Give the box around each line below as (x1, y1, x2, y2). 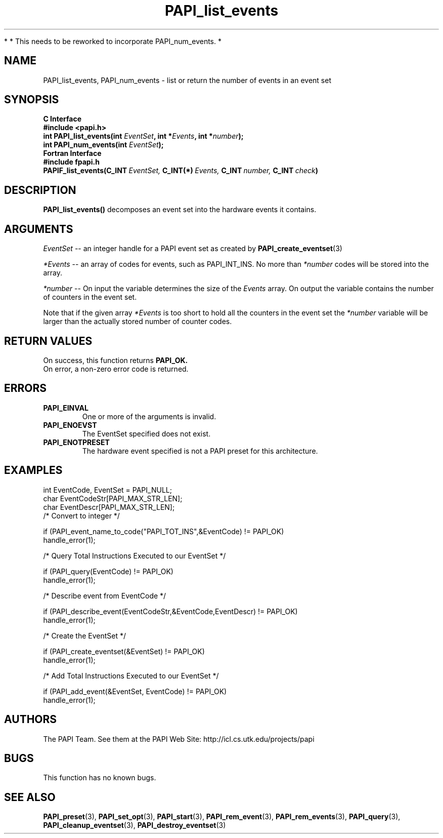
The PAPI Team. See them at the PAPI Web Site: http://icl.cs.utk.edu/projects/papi (43, 734, 315, 743)
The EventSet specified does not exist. (82, 429, 211, 438)
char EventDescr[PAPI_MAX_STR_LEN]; (43, 502, 175, 511)
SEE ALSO (4, 790, 56, 804)
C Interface (43, 114, 82, 124)
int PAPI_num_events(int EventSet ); (43, 140, 164, 149)
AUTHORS (4, 713, 57, 726)
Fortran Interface (43, 149, 102, 158)
